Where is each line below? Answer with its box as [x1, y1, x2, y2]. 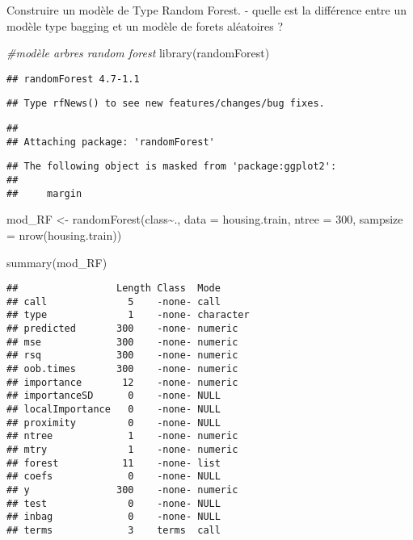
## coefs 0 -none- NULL [6, 471, 221, 483]
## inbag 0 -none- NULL [6, 511, 221, 523]
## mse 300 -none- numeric [6, 336, 238, 348]
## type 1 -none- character [6, 309, 250, 321]
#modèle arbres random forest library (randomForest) [6, 44, 270, 61]
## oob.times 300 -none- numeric [6, 363, 238, 375]
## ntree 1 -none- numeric [6, 430, 238, 442]
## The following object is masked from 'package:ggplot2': [6, 161, 337, 173]
